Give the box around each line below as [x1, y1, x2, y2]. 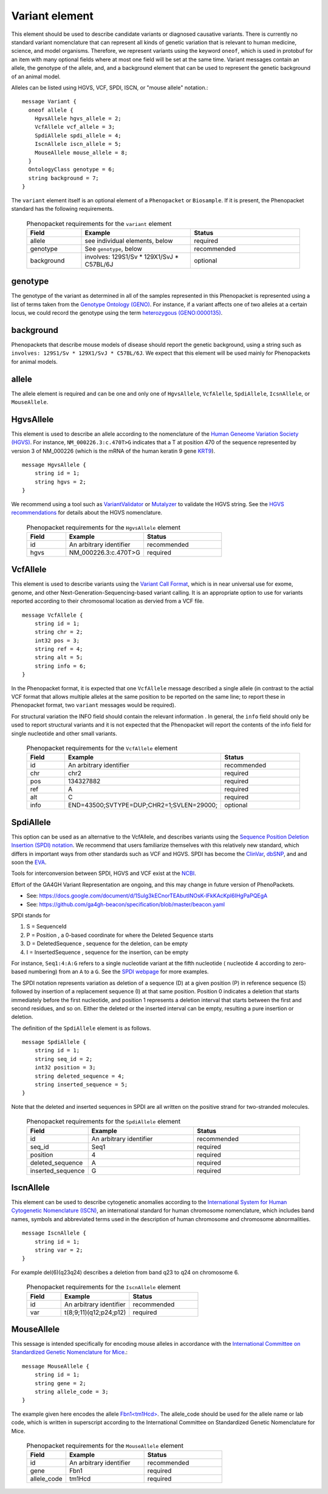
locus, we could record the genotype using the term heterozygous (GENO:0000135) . [11, 309, 223, 317]
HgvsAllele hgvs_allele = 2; [34, 115, 121, 122]
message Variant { [22, 98, 77, 105]
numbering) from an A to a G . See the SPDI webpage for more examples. [28, 968, 209, 975]
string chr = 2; [34, 629, 83, 636]
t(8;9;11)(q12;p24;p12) [64, 1308, 126, 1317]
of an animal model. [11, 73, 61, 80]
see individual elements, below [84, 236, 173, 245]
